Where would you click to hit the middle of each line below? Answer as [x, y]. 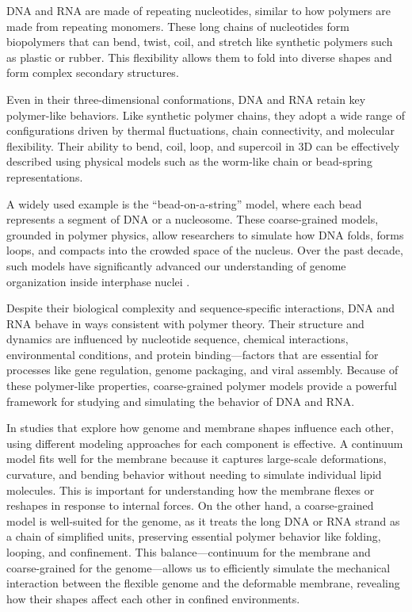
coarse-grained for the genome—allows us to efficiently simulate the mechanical [198, 567]
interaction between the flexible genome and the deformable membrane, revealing [203, 583]
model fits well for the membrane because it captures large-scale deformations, [196, 459]
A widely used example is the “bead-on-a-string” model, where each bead [184, 203]
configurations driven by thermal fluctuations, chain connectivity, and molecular [200, 130]
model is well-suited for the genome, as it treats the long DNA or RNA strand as [203, 520]
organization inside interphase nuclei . [98, 281]
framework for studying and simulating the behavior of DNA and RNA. [181, 401]
